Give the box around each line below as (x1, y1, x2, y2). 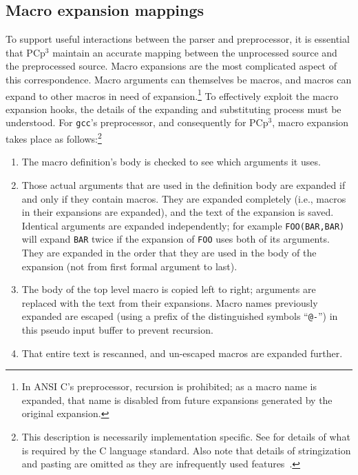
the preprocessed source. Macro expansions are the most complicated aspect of (6, 59, 337, 73)
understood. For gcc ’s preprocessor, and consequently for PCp (6, 115, 268, 130)
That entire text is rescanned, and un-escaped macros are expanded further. (21, 345, 343, 360)
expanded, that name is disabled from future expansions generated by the (21, 392, 333, 407)
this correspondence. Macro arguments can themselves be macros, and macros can (6, 72, 352, 86)
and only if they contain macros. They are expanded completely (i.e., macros (21, 191, 346, 205)
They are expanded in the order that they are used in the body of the (21, 245, 317, 260)
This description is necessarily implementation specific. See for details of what (21, 429, 350, 444)
